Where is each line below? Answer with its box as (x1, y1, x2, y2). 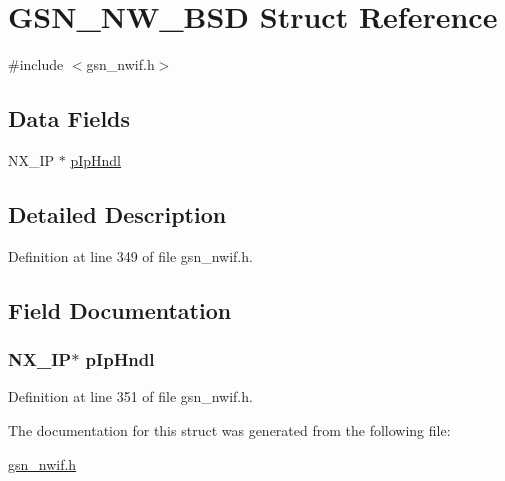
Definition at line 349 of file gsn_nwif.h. (8, 245, 253, 266)
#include (8, 54, 64, 75)
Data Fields (8, 103, 131, 134)
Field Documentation (8, 294, 232, 325)
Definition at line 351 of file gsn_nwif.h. (8, 386, 253, 407)
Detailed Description (8, 198, 227, 229)
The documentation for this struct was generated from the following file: (8, 419, 451, 440)
